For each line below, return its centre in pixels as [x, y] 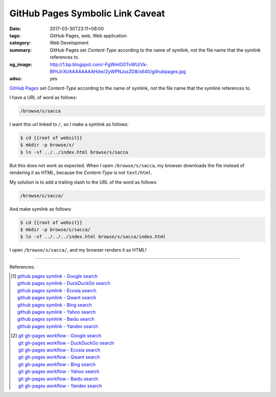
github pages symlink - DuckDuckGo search [64, 283]
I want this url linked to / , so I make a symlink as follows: [69, 124]
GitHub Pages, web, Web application [88, 35]
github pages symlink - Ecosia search [57, 290]
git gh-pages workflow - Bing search [57, 364]
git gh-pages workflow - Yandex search [60, 386]
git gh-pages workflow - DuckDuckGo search [66, 343]
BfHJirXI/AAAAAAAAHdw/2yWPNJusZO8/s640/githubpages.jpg [118, 71]
